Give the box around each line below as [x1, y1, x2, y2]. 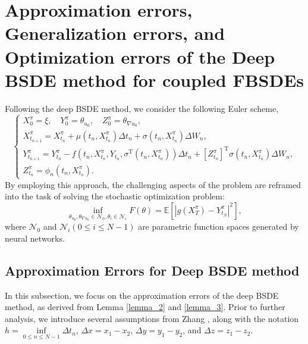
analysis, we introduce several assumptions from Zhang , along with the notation [5, 312, 299, 324]
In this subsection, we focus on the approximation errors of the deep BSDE [5, 289, 279, 301]
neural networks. [5, 232, 65, 244]
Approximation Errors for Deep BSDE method [5, 261, 300, 279]
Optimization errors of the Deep [5, 44, 275, 68]
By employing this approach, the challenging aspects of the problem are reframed [5, 178, 301, 190]
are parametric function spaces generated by [138, 220, 299, 233]
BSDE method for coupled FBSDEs [5, 67, 304, 92]
